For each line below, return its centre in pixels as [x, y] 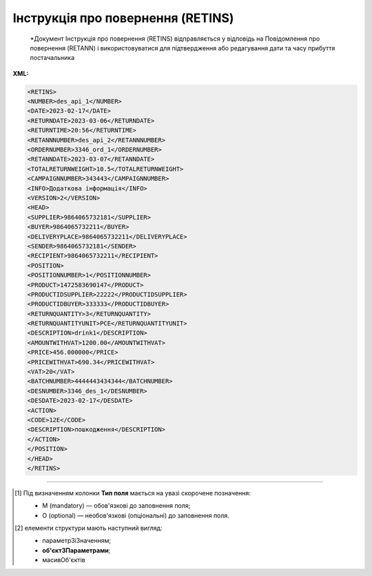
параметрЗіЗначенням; [77, 541]
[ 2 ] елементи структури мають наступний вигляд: [89, 528]
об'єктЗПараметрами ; [76, 550]
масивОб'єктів [64, 560]
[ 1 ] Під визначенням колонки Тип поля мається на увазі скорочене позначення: [133, 493]
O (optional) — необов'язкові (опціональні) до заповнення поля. [136, 515]
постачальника [52, 58]
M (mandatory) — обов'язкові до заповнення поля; [116, 506]
